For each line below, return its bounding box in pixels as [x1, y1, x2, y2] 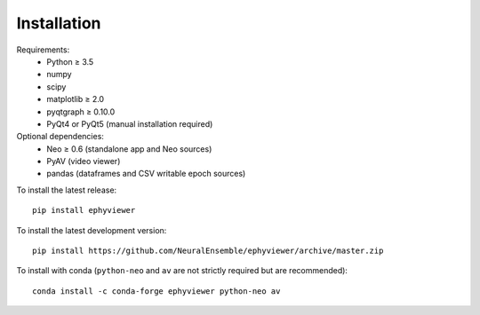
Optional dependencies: [16, 131, 104, 142]
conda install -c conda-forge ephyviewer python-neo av [32, 286, 281, 296]
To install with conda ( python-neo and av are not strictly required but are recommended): [16, 265, 348, 276]
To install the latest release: [16, 185, 117, 195]
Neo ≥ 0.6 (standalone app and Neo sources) [46, 143, 212, 154]
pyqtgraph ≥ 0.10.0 [46, 106, 116, 117]
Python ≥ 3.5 [46, 56, 94, 67]
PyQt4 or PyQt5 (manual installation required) [46, 118, 213, 129]
